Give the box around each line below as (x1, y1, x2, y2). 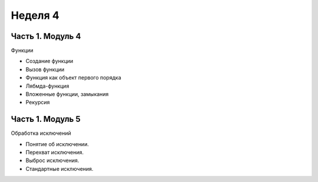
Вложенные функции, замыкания (25, 91, 109, 98)
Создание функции (25, 58, 74, 65)
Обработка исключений (11, 130, 72, 137)
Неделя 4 (11, 9, 59, 22)
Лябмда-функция (25, 82, 69, 90)
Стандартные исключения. (25, 165, 94, 172)
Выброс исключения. (25, 157, 79, 164)
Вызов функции (25, 65, 65, 73)
